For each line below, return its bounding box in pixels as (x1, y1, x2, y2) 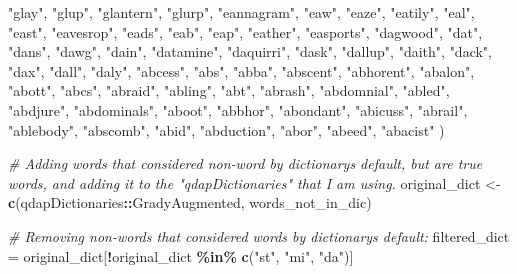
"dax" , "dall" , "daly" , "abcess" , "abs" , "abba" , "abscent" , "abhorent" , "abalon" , (8, 60, 475, 81)
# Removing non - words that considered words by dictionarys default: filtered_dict (8, 225, 510, 246)
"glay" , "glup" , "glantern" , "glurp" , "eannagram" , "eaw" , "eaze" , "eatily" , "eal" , (8, 2, 475, 22)
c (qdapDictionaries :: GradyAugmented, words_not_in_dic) (8, 192, 372, 213)
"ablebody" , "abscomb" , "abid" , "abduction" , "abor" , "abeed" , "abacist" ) (8, 119, 445, 140)
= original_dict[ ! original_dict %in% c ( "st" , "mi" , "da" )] (8, 245, 354, 266)
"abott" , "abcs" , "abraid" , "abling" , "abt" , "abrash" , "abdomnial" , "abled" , (8, 80, 450, 101)
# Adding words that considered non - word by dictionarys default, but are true (8, 153, 483, 174)
